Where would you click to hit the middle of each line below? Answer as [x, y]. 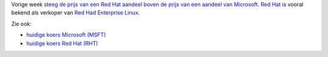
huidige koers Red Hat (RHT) [62, 43]
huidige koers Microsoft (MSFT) [66, 35]
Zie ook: [21, 23]
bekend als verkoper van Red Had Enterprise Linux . [75, 13]
